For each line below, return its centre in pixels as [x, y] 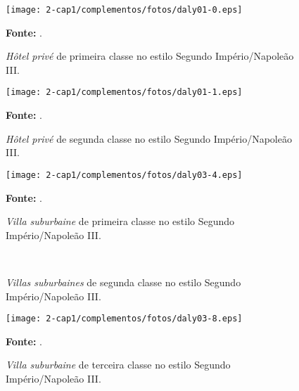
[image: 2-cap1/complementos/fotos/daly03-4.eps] [124, 175]
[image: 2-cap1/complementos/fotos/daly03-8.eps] [124, 319]
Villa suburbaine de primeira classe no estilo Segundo [120, 221]
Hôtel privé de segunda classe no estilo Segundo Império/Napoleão [149, 138]
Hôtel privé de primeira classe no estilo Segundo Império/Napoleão [150, 56]
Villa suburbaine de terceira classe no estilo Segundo [118, 365]
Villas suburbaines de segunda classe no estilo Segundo [123, 282]
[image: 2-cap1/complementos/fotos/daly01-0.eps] [124, 10]
